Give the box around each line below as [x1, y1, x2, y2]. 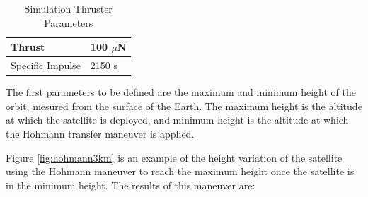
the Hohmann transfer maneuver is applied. [6, 126, 195, 141]
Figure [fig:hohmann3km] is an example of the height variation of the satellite [6, 150, 343, 165]
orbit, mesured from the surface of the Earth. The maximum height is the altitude [6, 98, 362, 113]
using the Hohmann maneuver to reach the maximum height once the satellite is [6, 164, 355, 179]
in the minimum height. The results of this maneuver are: [6, 177, 255, 192]
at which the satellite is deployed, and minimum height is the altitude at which [6, 112, 349, 127]
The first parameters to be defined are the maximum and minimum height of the [6, 85, 356, 100]
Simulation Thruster [24, 1, 113, 16]
